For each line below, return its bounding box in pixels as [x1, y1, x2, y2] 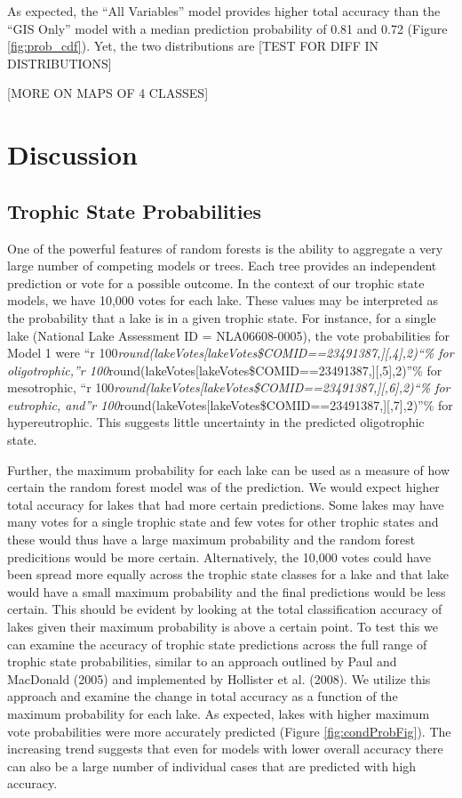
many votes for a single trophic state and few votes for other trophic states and [7, 512, 439, 531]
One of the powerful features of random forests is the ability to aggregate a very [7, 238, 443, 257]
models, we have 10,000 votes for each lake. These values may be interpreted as [7, 291, 438, 310]
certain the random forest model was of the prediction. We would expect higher [7, 478, 440, 496]
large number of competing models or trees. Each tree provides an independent [7, 256, 437, 275]
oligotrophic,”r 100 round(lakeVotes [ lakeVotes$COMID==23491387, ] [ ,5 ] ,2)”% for [7, 360, 442, 379]
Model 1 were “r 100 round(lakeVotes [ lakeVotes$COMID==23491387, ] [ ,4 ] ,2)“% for [7, 343, 454, 362]
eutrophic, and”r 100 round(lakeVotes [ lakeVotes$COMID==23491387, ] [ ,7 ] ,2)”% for [7, 395, 453, 414]
